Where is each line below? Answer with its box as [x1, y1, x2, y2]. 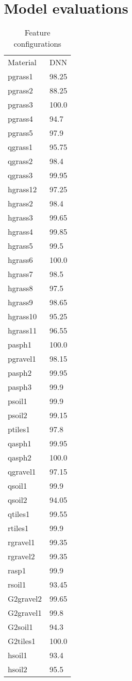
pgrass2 [8, 85, 33, 96]
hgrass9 [8, 296, 33, 308]
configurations [14, 38, 62, 50]
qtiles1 [8, 508, 30, 520]
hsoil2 [8, 663, 28, 675]
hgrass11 [8, 325, 37, 336]
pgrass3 [8, 99, 33, 110]
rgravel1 [8, 536, 35, 548]
